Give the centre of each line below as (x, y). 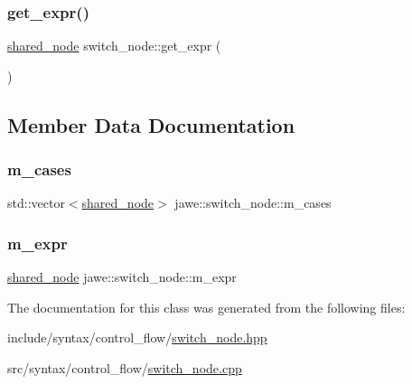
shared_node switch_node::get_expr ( (114, 46)
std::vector (36, 203)
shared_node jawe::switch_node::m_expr (122, 277)
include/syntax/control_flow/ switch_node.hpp (137, 337)
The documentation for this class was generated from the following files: (206, 307)
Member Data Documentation (151, 124)
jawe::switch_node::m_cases (253, 203)
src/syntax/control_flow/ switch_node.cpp (125, 368)
